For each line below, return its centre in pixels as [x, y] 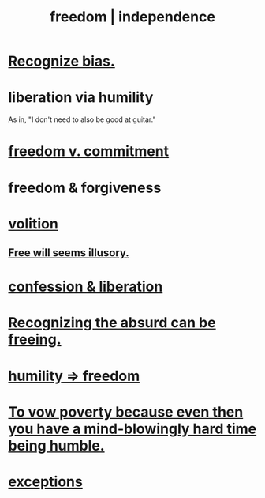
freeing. [35, 340]
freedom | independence [132, 17]
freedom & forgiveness [85, 188]
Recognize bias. [62, 61]
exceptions [45, 482]
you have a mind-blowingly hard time [132, 429]
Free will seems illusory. [69, 253]
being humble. [56, 445]
